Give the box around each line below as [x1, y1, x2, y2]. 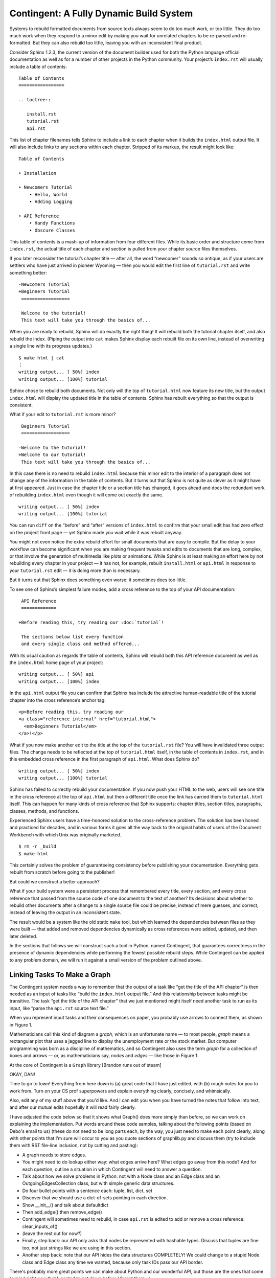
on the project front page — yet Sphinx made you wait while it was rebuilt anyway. [9, 529, 182, 535]
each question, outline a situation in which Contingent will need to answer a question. [22, 1166, 202, 1172]
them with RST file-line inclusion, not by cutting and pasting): [9, 1143, 138, 1149]
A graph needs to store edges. [22, 1152, 86, 1158]
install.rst [26, 111, 57, 117]
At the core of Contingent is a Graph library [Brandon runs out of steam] [9, 1062, 162, 1068]
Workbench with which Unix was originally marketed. [9, 831, 122, 838]
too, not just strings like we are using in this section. [22, 1245, 131, 1251]
